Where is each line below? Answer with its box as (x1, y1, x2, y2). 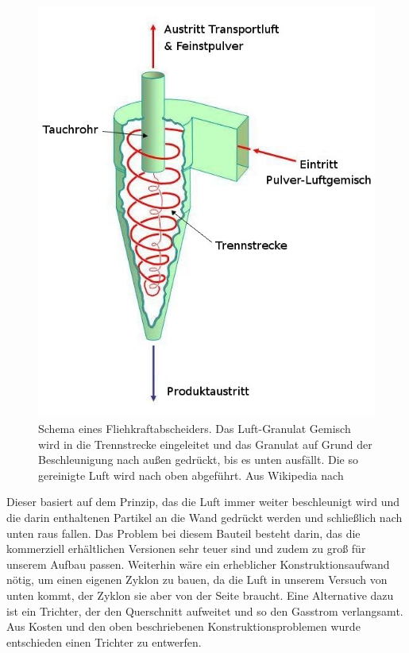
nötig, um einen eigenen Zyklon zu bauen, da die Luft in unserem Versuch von (6, 571, 388, 588)
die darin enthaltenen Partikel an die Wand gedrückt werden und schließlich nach (6, 508, 403, 525)
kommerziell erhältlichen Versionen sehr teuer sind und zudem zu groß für (6, 540, 366, 557)
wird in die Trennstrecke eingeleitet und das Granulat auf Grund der (38, 435, 372, 452)
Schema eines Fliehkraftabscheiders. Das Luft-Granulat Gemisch (38, 420, 351, 437)
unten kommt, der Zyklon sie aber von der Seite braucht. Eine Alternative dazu (6, 586, 394, 603)
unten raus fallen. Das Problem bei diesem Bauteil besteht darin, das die (6, 524, 361, 541)
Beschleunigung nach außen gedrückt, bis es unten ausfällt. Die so (38, 451, 358, 468)
